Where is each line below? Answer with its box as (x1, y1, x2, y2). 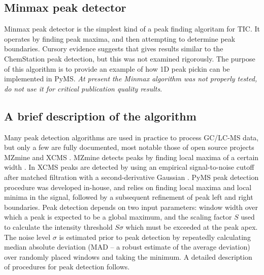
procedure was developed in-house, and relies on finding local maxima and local (4, 181, 252, 192)
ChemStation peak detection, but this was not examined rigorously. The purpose (4, 53, 255, 64)
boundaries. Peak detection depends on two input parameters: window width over (4, 201, 258, 212)
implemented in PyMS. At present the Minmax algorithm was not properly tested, (4, 73, 257, 84)
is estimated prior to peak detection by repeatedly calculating (59, 231, 251, 242)
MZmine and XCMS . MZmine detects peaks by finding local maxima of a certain (4, 151, 259, 162)
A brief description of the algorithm (4, 108, 196, 124)
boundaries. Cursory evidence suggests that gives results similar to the (4, 43, 223, 54)
